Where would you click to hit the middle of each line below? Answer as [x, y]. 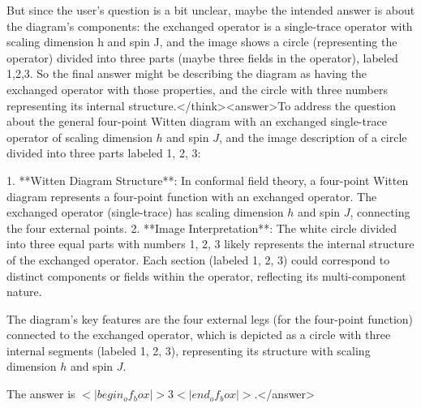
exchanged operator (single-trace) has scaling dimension [145, 212]
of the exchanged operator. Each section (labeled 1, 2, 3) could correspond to [198, 259]
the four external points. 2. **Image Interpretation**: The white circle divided [202, 228]
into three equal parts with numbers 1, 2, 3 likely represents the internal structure [210, 244]
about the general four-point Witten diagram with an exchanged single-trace [197, 121]
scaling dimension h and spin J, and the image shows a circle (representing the [202, 42]
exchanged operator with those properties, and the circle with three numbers [197, 89]
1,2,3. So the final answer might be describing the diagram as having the [187, 73]
